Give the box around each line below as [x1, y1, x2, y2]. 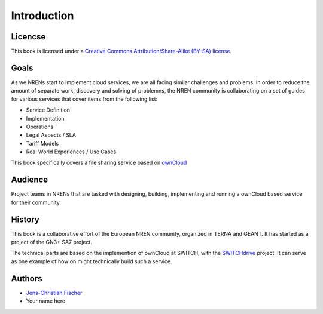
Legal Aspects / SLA [26, 131, 76, 138]
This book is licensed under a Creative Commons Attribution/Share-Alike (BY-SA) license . [11, 48, 232, 55]
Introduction [11, 9, 74, 22]
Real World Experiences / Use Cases [26, 148, 117, 155]
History [11, 214, 40, 224]
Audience [11, 175, 48, 185]
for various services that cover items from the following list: [11, 96, 158, 103]
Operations [26, 123, 54, 130]
